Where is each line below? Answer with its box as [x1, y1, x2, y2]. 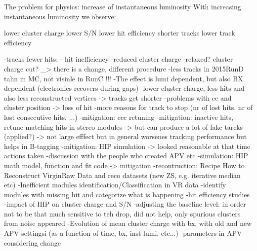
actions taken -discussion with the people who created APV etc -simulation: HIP [4, 150, 248, 161]
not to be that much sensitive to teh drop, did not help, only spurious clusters [4, 208, 241, 218]
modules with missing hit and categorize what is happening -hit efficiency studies [4, 189, 250, 199]
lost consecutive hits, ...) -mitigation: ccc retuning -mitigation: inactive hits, [4, 111, 233, 122]
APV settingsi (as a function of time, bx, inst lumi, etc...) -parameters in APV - [4, 228, 247, 238]
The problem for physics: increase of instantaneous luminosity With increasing [4, 1, 241, 11]
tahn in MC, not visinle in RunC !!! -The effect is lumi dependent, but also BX [4, 73, 243, 83]
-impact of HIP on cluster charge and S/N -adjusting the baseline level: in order [4, 199, 246, 209]
